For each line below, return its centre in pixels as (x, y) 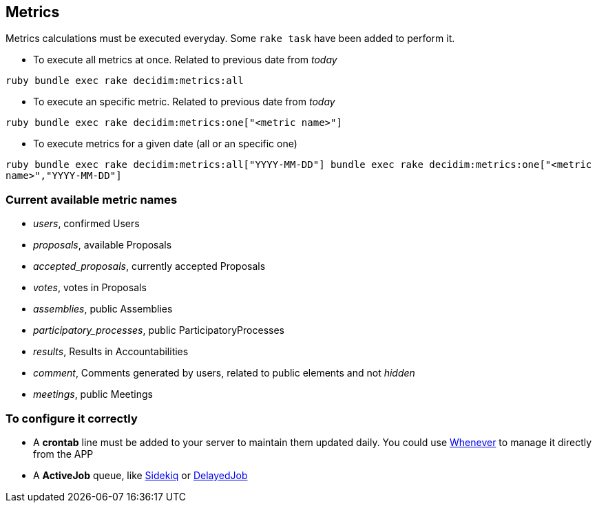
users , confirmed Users (86, 224)
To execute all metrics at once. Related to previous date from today (185, 60)
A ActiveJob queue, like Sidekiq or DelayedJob (140, 475)
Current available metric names (92, 199)
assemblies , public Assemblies (103, 309)
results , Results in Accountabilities (111, 352)
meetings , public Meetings (93, 394)
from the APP (63, 454)
